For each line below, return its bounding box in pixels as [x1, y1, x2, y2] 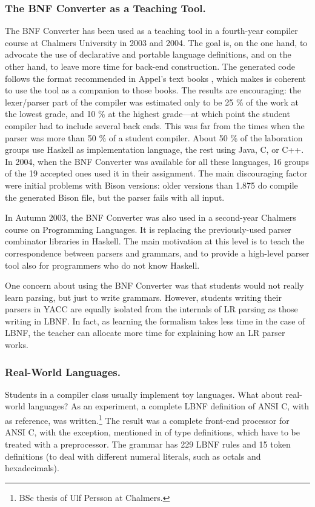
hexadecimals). [5, 462, 59, 474]
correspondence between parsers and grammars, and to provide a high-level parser [5, 246, 310, 259]
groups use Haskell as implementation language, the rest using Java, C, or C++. [5, 143, 304, 156]
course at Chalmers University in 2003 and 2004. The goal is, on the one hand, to [5, 36, 308, 49]
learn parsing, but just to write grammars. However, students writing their [5, 290, 282, 303]
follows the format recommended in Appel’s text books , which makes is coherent [5, 72, 307, 84]
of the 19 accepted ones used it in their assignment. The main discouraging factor [5, 167, 308, 180]
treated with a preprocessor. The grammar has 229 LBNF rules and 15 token [5, 437, 291, 450]
